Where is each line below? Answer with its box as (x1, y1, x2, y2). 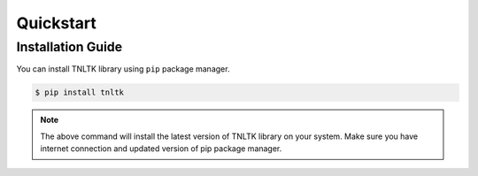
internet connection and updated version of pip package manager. (40, 143, 282, 154)
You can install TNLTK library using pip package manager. (16, 64, 230, 74)
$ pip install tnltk (35, 88, 124, 97)
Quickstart (16, 13, 97, 33)
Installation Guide (16, 39, 123, 55)
